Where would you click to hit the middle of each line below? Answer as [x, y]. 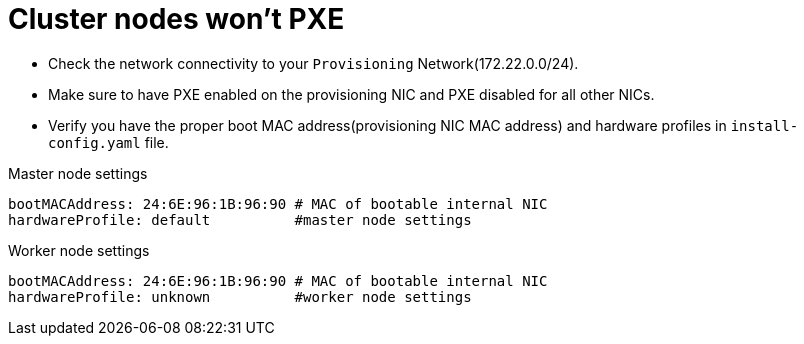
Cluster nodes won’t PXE [176, 19]
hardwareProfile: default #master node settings [240, 219]
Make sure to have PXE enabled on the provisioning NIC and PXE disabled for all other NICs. [351, 94]
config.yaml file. [108, 142]
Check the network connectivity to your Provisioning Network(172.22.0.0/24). [313, 63]
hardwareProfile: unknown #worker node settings [240, 296]
